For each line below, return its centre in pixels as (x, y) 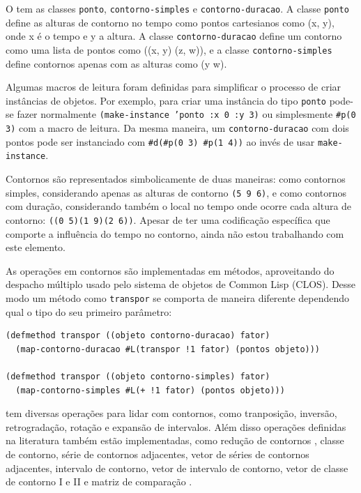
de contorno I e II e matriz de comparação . (99, 481)
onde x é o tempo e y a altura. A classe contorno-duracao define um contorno (174, 36)
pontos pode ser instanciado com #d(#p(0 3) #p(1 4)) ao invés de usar (160, 141)
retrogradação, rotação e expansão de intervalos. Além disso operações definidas (176, 426)
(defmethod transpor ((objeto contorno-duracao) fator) (138, 336)
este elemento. (36, 247)
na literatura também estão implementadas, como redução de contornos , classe (175, 440)
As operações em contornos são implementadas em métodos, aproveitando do (170, 270)
